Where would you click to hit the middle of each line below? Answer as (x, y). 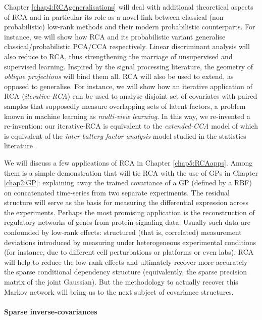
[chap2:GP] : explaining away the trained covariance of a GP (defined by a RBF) (128, 183)
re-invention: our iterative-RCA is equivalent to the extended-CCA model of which (131, 126)
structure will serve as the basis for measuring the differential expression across (126, 202)
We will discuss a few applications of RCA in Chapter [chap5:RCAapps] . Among (128, 162)
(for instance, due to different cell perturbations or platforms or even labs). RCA (129, 252)
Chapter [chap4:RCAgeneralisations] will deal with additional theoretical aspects (129, 7)
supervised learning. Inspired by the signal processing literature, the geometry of (129, 66)
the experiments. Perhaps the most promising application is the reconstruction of (129, 212)
